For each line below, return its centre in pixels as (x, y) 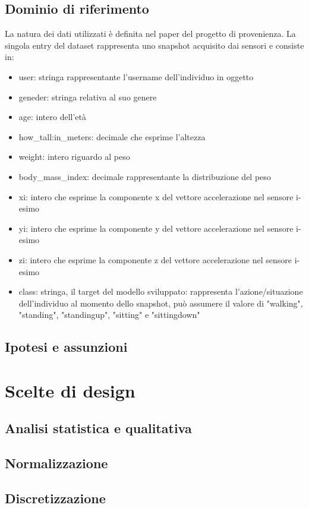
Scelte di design (70, 390)
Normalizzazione (56, 463)
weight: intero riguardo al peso (74, 157)
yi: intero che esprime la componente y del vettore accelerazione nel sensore (156, 228)
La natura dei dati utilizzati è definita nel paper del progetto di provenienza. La (150, 34)
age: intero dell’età (53, 117)
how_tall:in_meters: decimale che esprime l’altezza (112, 136)
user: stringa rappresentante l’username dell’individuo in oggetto (136, 76)
